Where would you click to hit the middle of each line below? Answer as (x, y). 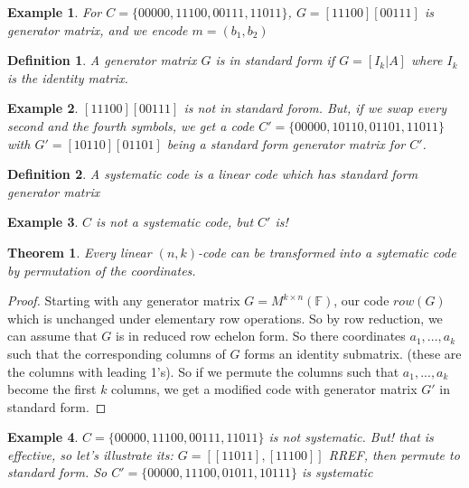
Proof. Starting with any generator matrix (124, 300)
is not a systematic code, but (175, 222)
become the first (52, 389)
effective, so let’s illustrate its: (90, 454)
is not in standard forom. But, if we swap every (315, 108)
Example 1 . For (55, 12)
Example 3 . (43, 222)
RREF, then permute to (394, 454)
